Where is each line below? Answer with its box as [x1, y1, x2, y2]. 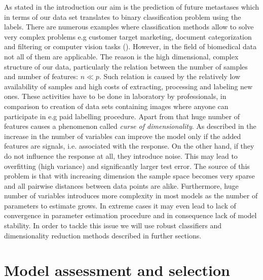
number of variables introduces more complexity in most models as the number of [4, 190, 258, 201]
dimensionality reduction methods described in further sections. [4, 230, 202, 240]
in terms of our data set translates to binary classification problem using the [4, 11, 241, 22]
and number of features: [4, 71, 79, 82]
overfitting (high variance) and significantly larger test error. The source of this [4, 160, 250, 171]
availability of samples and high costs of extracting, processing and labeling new [4, 81, 253, 91]
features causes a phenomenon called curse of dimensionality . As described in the [4, 121, 256, 131]
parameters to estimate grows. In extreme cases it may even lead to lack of [4, 200, 236, 211]
